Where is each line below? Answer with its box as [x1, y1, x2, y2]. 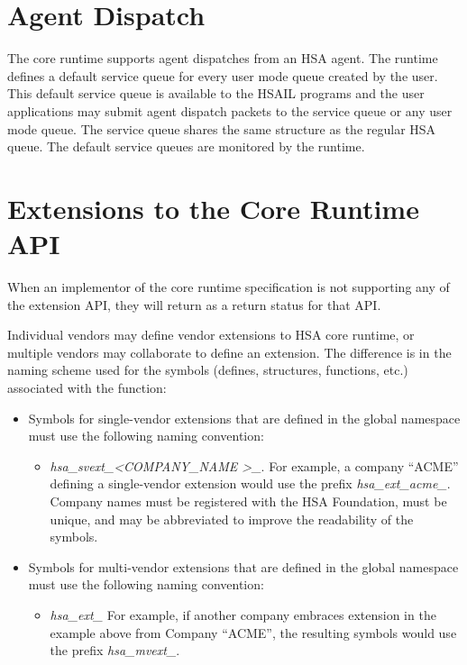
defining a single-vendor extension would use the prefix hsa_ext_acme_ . [50, 474, 451, 493]
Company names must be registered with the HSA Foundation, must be [50, 491, 447, 510]
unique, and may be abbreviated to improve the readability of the [50, 509, 414, 528]
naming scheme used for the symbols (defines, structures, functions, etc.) [7, 360, 408, 379]
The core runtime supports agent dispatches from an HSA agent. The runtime [7, 49, 438, 68]
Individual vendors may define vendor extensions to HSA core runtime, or [7, 325, 415, 344]
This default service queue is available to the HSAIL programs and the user [7, 84, 425, 103]
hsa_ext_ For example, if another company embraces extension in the [50, 605, 436, 624]
